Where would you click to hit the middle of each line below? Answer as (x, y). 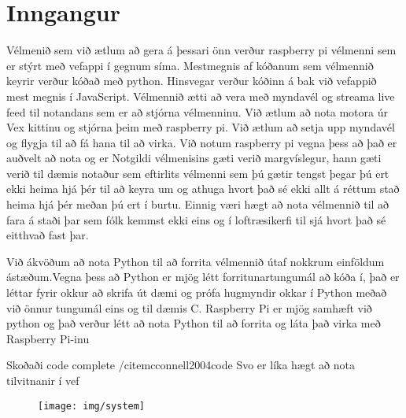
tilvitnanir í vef (43, 380)
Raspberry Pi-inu (48, 338)
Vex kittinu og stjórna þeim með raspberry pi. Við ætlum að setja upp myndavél (201, 127)
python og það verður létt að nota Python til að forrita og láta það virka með (194, 323)
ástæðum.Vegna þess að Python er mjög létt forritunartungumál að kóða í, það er (203, 277)
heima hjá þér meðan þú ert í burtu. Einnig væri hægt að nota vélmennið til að (198, 204)
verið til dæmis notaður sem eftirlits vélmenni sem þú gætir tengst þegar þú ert (198, 173)
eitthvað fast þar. (48, 235)
